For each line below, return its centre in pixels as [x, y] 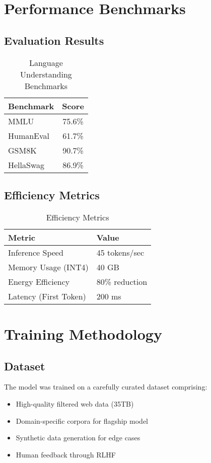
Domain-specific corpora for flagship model [82, 420]
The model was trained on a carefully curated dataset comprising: [106, 387]
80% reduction [122, 281]
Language [46, 62]
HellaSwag [26, 165]
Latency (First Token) [47, 296]
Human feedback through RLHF [66, 454]
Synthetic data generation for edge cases [78, 438]
